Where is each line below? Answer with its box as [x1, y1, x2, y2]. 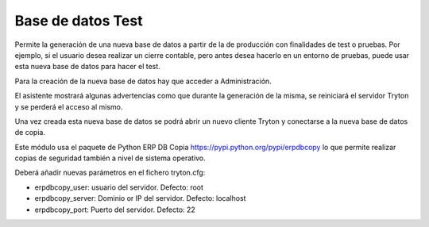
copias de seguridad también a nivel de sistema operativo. [14, 153, 206, 163]
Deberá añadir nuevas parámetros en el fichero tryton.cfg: [14, 167, 206, 178]
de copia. [14, 128, 45, 137]
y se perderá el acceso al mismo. [14, 102, 123, 111]
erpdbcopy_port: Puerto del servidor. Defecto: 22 [34, 205, 196, 214]
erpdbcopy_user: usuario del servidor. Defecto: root [34, 183, 204, 192]
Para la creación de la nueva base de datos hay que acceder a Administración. [14, 76, 272, 86]
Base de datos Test [14, 12, 143, 29]
